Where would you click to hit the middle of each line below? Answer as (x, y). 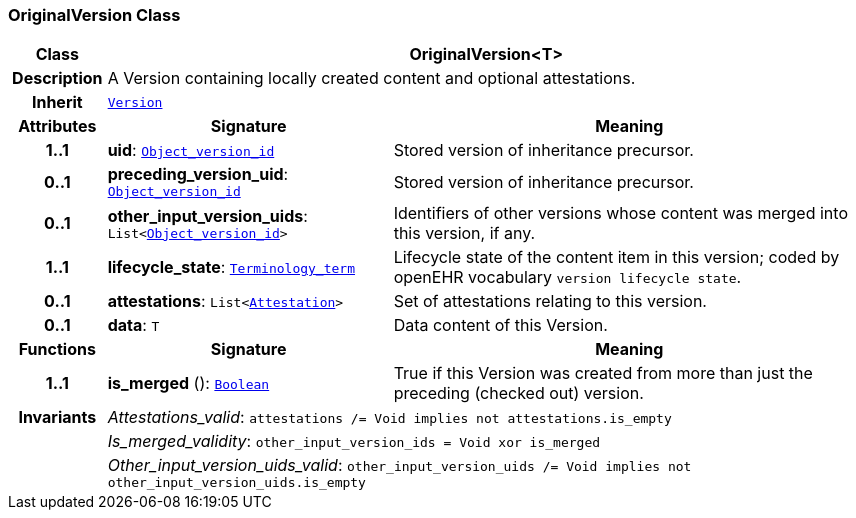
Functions (57, 349)
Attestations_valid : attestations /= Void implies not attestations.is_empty (389, 417)
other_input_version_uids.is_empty (236, 483)
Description (57, 78)
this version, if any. (464, 233)
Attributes (57, 126)
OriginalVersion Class (94, 15)
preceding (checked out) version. (518, 393)
